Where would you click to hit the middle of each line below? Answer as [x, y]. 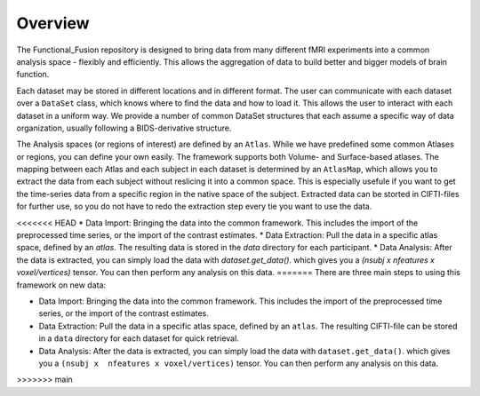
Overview [53, 23]
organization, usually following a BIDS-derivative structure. [124, 128]
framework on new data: [61, 285]
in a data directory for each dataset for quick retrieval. [139, 338]
